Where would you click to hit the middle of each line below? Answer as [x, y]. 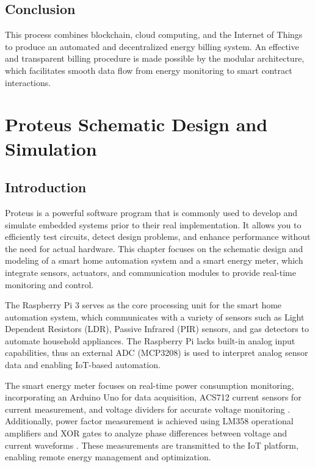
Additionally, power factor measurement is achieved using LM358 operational [149, 421]
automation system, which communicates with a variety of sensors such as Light [155, 317]
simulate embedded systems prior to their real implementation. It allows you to [153, 224]
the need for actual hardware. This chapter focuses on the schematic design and [154, 248]
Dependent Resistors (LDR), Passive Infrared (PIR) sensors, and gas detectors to [157, 329]
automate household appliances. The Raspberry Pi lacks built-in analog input [150, 340]
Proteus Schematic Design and [136, 124]
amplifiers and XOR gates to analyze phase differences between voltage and [146, 433]
